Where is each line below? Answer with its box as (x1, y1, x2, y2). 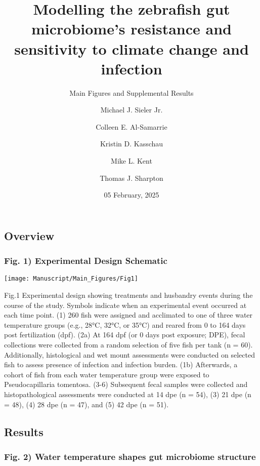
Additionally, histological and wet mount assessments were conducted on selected (4, 349, 255, 360)
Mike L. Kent (111, 156, 152, 166)
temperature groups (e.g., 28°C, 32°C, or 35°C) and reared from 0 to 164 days (4, 319, 246, 330)
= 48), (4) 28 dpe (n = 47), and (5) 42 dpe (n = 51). (4, 399, 169, 409)
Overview (4, 227, 55, 243)
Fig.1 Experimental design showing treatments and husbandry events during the (4, 290, 253, 300)
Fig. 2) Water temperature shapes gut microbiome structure (4, 450, 256, 462)
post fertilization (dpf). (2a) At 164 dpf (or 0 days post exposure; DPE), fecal (4, 329, 245, 340)
